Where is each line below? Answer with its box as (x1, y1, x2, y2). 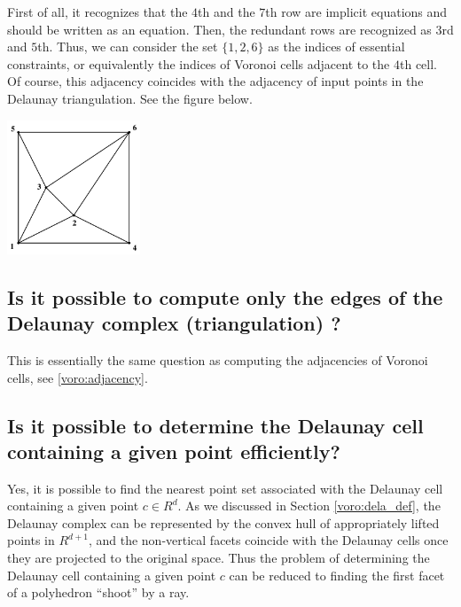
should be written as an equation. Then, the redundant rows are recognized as (7, 19, 432, 38)
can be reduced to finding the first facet (229, 565, 445, 584)
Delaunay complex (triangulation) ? (7, 309, 341, 337)
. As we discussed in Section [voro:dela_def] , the (177, 496, 441, 515)
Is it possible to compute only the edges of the (7, 283, 443, 310)
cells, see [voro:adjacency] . (7, 368, 148, 386)
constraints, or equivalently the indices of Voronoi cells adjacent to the (7, 54, 390, 73)
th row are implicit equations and (265, 3, 448, 20)
